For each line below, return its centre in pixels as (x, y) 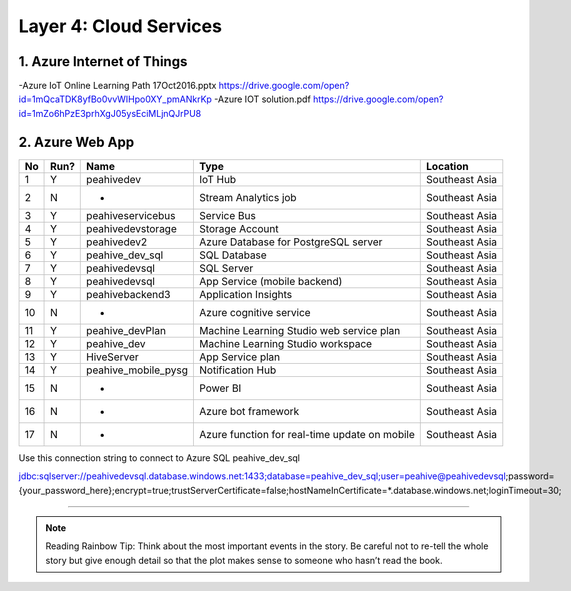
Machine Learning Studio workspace (286, 343)
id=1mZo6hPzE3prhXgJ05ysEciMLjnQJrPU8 (110, 113)
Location (447, 166)
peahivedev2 (117, 242)
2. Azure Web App (76, 141)
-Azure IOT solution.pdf (262, 99)
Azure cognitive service (255, 312)
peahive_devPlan (126, 330)
